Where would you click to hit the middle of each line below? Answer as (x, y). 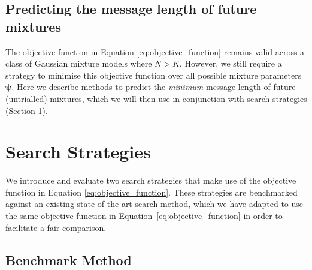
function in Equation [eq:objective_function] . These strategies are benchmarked (152, 192)
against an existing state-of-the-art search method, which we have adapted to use (155, 204)
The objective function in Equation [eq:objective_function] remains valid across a (155, 51)
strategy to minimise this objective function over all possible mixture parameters (154, 75)
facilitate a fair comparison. (56, 227)
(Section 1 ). (27, 110)
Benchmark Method (69, 259)
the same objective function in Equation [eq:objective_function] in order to (144, 216)
